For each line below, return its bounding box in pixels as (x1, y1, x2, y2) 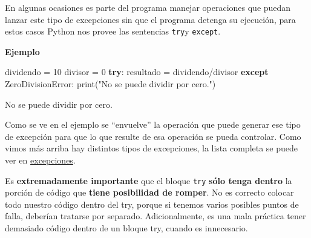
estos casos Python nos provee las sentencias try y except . (5, 25, 221, 38)
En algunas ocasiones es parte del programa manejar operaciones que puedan (5, 1, 291, 13)
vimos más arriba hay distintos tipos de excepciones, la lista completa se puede (5, 142, 298, 154)
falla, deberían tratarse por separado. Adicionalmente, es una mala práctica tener (5, 210, 306, 222)
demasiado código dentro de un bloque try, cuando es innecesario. (5, 222, 248, 234)
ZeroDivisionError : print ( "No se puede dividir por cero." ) (5, 78, 216, 90)
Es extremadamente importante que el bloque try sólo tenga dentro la (5, 174, 292, 187)
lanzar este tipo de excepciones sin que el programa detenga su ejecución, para (5, 13, 296, 25)
